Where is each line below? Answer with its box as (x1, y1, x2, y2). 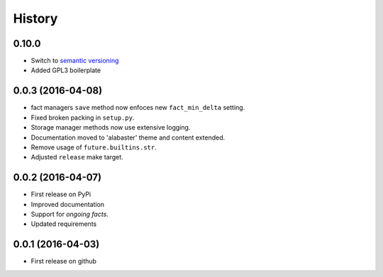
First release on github (30, 257, 97, 266)
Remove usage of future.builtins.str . (30, 142, 157, 152)
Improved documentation (30, 200, 105, 208)
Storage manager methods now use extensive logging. (30, 123, 191, 132)
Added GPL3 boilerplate (30, 66, 101, 74)
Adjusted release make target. (30, 153, 123, 162)
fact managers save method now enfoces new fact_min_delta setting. (30, 103, 245, 112)
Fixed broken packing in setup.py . (30, 113, 135, 122)
